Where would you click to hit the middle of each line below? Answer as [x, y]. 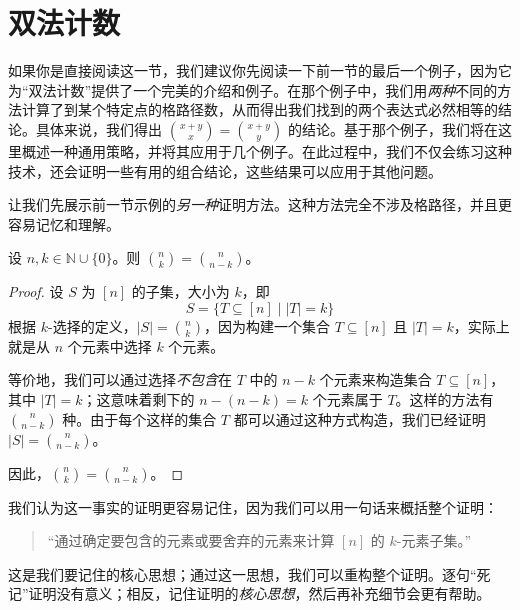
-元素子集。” [434, 540]
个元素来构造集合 [375, 379]
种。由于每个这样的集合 [139, 418]
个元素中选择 [109, 345]
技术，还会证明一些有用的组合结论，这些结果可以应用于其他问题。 [225, 170]
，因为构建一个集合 [267, 325]
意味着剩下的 [152, 399]
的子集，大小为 [180, 291]
